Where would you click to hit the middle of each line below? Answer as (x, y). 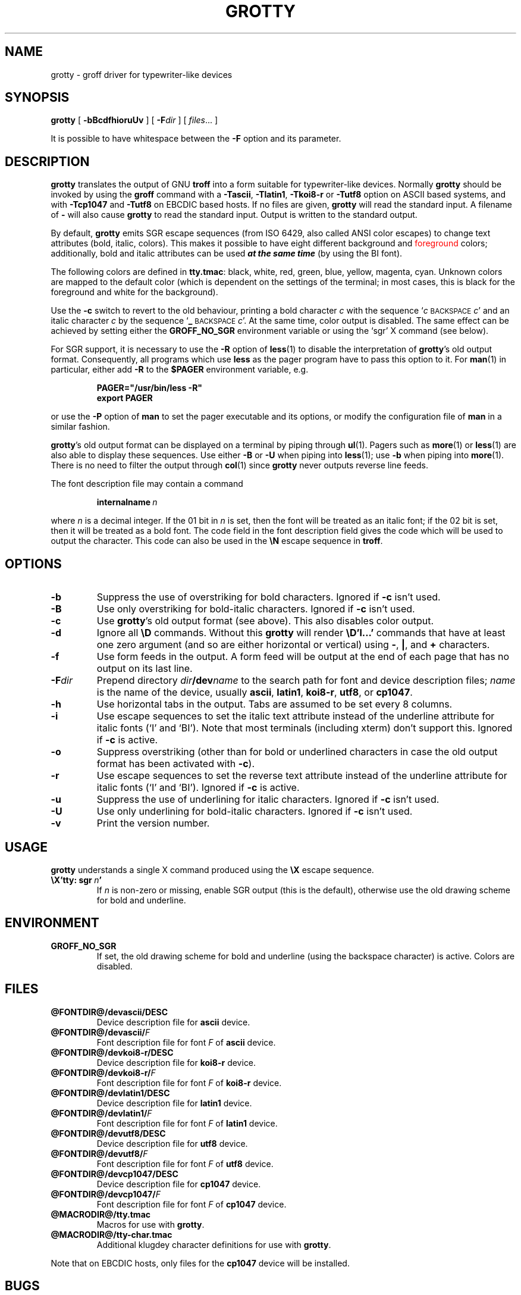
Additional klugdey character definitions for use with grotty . (214, 1244)
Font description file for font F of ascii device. (186, 1042)
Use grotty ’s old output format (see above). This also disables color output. (265, 621)
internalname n (127, 502)
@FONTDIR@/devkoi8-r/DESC (112, 1052)
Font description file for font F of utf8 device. (185, 1163)
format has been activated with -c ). (175, 764)
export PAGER (125, 398)
